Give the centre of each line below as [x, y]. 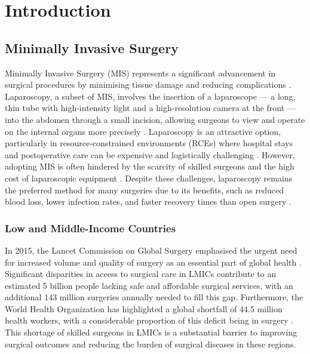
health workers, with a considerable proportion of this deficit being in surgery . [149, 320]
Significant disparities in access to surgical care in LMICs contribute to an [141, 274]
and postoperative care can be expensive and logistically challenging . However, [150, 154]
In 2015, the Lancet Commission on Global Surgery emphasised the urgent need [151, 250]
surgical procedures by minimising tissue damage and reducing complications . [148, 84]
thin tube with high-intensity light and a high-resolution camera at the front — [150, 108]
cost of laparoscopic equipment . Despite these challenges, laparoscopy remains [149, 178]
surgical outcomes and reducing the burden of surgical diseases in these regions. [151, 344]
